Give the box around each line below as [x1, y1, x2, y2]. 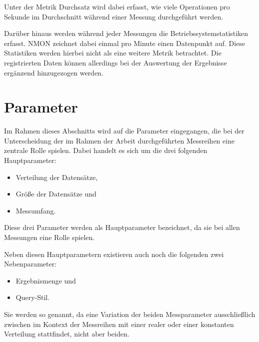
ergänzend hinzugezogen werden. [4, 67, 103, 77]
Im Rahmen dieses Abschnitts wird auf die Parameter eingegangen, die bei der [4, 125, 244, 136]
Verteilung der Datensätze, [15, 171, 98, 182]
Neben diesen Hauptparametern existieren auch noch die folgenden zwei [4, 248, 224, 259]
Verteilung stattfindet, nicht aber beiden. [4, 328, 129, 339]
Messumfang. [15, 205, 56, 215]
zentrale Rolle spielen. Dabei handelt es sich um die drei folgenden [4, 145, 207, 155]
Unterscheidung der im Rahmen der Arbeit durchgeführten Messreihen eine [4, 135, 235, 145]
